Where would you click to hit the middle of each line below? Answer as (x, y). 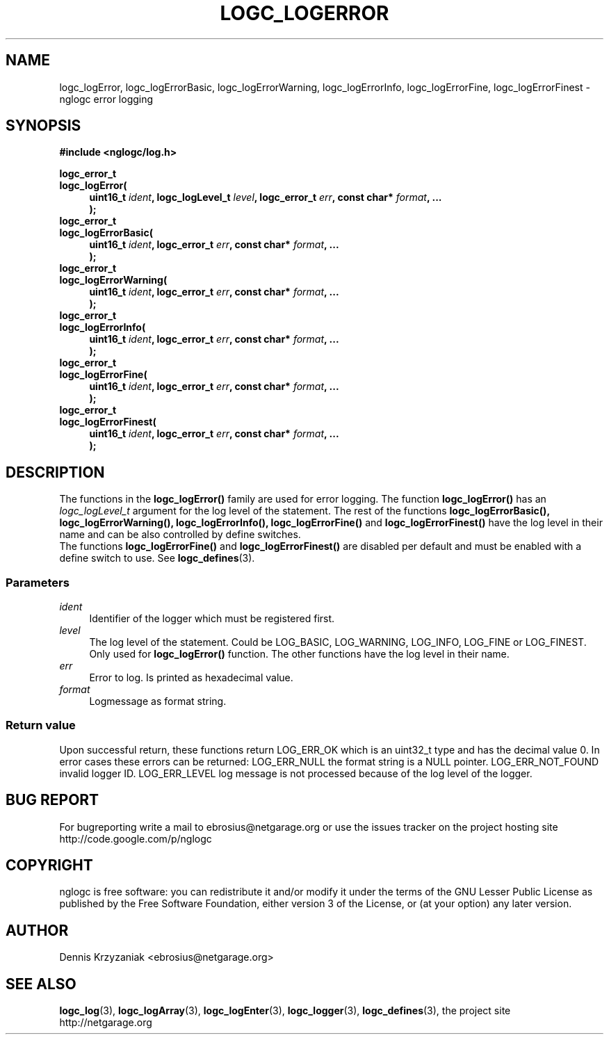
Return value (41, 725)
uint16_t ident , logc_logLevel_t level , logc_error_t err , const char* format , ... (266, 197)
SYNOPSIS (43, 126)
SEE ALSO (41, 984)
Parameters (38, 582)
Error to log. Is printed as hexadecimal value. (191, 678)
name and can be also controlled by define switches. (180, 535)
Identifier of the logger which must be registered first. (212, 619)
